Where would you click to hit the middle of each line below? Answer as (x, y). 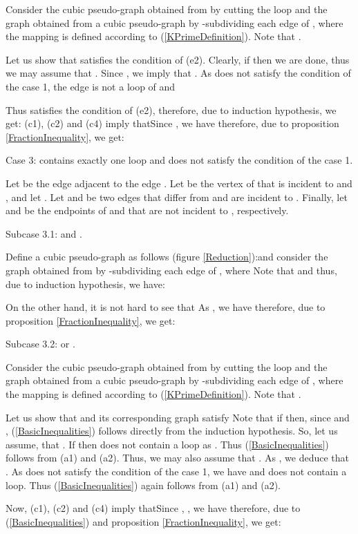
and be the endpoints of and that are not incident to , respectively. (147, 210)
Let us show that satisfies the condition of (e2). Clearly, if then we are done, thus (178, 59)
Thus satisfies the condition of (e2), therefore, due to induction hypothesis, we (171, 109)
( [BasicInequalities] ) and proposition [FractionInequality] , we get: (143, 521)
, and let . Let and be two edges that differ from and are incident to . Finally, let (177, 197)
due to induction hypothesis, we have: (85, 284)
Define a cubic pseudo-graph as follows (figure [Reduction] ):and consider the (167, 257)
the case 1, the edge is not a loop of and (91, 86)
